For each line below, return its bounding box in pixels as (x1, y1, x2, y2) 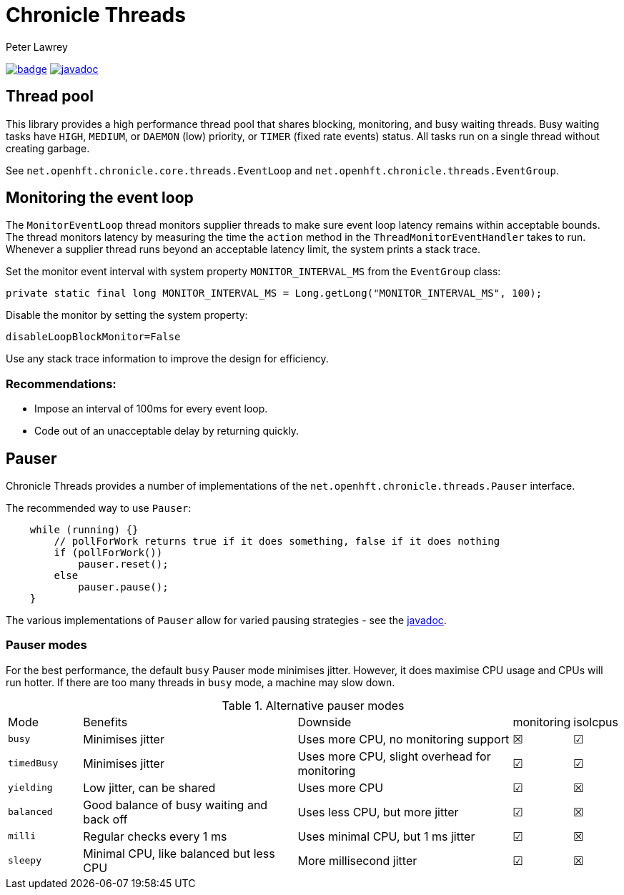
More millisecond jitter (297, 853, 417, 868)
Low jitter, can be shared (83, 780, 216, 795)
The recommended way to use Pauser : (6, 502, 192, 515)
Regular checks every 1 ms (83, 829, 227, 844)
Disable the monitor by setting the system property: (6, 309, 248, 322)
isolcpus (573, 714, 618, 729)
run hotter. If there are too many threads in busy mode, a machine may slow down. (6, 676, 395, 688)
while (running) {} (29, 524, 139, 536)
